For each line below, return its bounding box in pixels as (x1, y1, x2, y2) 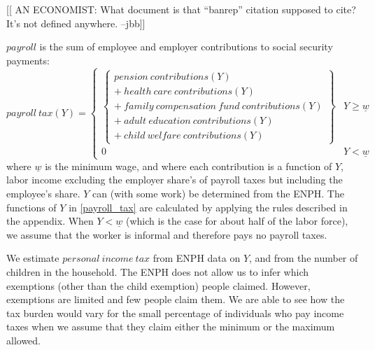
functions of (6, 199, 57, 214)
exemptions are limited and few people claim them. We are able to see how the (6, 292, 345, 307)
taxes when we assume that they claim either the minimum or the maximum (6, 319, 335, 334)
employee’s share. (6, 186, 80, 200)
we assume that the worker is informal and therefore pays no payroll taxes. (6, 227, 327, 241)
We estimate (6, 251, 59, 265)
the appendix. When (6, 213, 94, 228)
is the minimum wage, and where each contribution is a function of (45, 158, 332, 173)
